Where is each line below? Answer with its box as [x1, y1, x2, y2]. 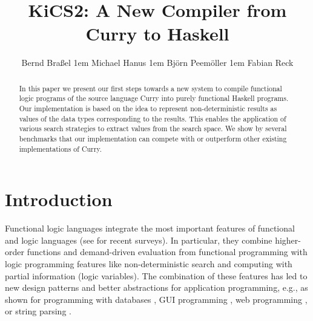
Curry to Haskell [85, 21, 229, 46]
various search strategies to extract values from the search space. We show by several [19, 123, 287, 134]
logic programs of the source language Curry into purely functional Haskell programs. [19, 93, 289, 103]
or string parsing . [5, 305, 71, 317]
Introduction [5, 187, 113, 212]
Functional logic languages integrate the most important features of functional [5, 222, 295, 235]
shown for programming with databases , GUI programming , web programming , [5, 293, 308, 305]
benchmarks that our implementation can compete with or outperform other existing [19, 133, 287, 143]
